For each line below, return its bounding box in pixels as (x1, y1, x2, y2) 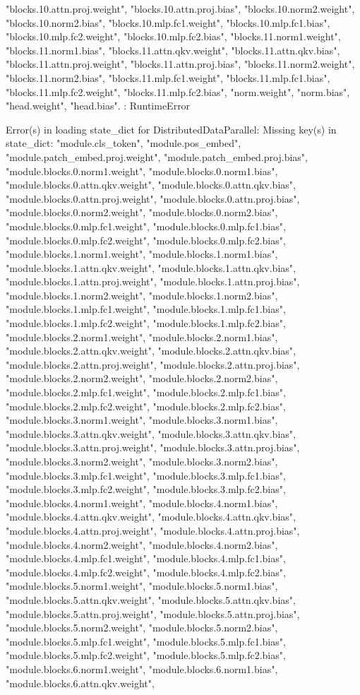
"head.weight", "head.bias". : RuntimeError (6, 98, 191, 113)
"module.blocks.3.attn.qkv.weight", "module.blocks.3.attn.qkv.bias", (6, 426, 296, 441)
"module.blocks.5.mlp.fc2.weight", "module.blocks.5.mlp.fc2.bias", (6, 648, 286, 663)
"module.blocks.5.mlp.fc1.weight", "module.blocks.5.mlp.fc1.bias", (6, 634, 286, 648)
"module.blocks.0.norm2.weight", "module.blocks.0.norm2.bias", (6, 205, 278, 220)
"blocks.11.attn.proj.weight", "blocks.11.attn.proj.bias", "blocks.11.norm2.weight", (6, 57, 355, 71)
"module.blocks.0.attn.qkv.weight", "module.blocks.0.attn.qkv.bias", (6, 177, 296, 192)
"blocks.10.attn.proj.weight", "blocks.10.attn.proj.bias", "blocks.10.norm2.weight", (6, 1, 355, 16)
